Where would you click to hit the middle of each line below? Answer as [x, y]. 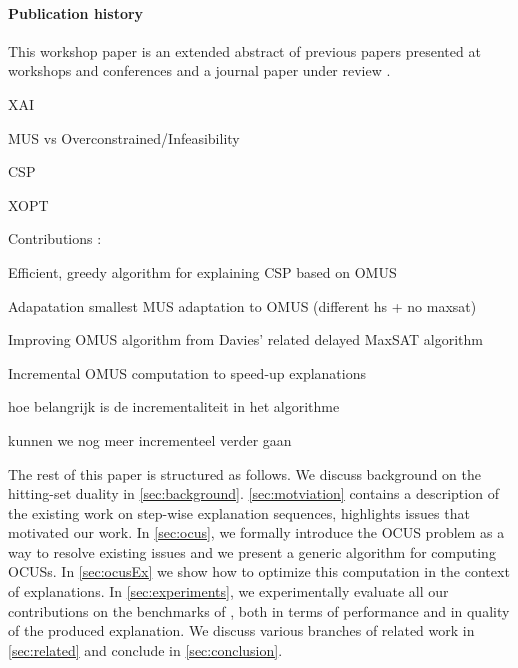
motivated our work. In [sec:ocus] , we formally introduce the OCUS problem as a [256, 532]
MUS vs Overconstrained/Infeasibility [124, 137]
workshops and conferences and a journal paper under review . [199, 70]
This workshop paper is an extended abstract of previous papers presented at [244, 50]
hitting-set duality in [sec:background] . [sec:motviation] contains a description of [253, 493]
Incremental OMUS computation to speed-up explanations [187, 372]
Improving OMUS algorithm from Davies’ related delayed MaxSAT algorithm [245, 339]
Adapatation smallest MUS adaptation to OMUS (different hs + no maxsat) [242, 305]
